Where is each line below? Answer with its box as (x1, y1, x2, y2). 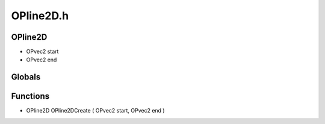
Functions (11, 91, 50, 102)
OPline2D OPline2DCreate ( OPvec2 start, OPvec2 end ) (26, 107, 165, 114)
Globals (11, 72, 41, 82)
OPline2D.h (11, 9, 69, 22)
